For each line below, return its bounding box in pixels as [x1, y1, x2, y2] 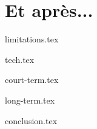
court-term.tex [5, 73, 59, 86]
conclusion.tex [5, 114, 58, 127]
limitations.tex [5, 33, 59, 45]
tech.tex [5, 53, 35, 65]
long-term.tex [5, 93, 55, 106]
